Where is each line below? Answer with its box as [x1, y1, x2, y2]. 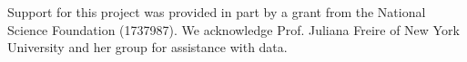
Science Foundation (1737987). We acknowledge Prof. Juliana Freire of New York [7, 20, 460, 39]
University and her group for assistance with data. [7, 38, 288, 57]
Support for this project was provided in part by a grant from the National [7, 3, 426, 21]
